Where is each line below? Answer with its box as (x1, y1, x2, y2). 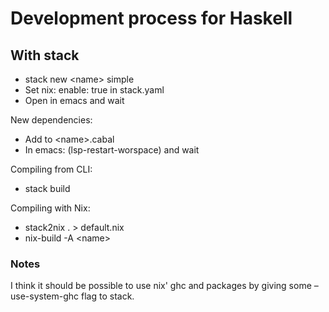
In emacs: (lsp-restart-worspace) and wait (24, 144, 200, 156)
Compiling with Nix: (10, 202, 91, 214)
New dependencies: (10, 114, 93, 126)
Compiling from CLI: (10, 163, 93, 175)
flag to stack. (81, 290, 135, 302)
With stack (10, 47, 80, 64)
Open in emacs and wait (24, 95, 125, 106)
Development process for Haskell (10, 7, 293, 30)
